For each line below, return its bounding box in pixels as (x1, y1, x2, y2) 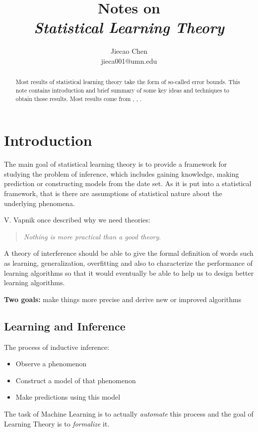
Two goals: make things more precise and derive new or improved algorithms (4, 294, 242, 304)
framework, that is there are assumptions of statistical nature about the (4, 188, 222, 198)
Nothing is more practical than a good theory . (23, 231, 161, 241)
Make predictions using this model (15, 392, 121, 402)
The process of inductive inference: (4, 341, 110, 352)
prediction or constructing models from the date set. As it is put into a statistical (4, 178, 252, 189)
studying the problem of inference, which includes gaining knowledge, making (4, 168, 239, 179)
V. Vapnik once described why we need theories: (4, 215, 150, 225)
